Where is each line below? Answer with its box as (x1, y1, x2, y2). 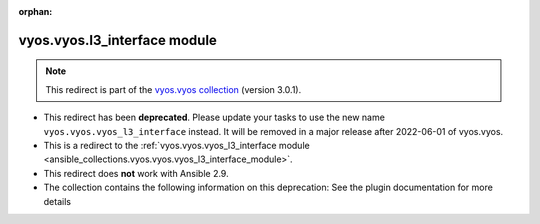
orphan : (18, 6, 53, 17)
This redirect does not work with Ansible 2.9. (43, 167, 229, 179)
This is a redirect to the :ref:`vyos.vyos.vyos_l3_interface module (43, 139, 310, 151)
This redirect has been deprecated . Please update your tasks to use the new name (43, 111, 385, 124)
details (43, 195, 72, 207)
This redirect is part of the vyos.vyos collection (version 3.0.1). (45, 83, 302, 95)
